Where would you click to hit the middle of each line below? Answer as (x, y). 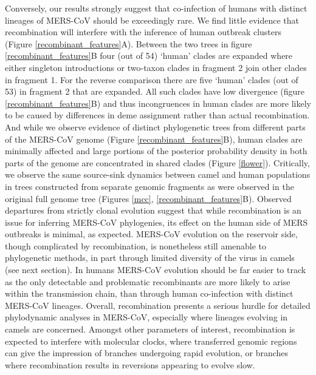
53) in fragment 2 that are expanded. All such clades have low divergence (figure (155, 91)
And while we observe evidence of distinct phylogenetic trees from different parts (155, 127)
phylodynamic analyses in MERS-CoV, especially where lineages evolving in (146, 317)
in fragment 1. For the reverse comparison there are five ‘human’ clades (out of (152, 79)
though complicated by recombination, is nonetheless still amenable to (136, 245)
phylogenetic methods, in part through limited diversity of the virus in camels (150, 258)
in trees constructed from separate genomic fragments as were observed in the (149, 186)
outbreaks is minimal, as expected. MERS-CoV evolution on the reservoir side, (151, 234)
